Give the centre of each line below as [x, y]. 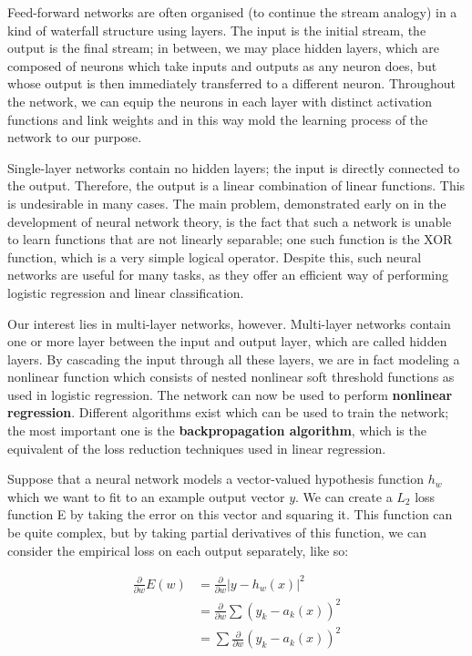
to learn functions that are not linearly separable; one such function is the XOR [230, 239]
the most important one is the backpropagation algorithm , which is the [217, 430]
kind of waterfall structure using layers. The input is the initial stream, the [217, 30]
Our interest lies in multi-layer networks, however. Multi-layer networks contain [229, 323]
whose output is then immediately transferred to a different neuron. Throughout [232, 83]
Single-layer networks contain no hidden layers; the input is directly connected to [234, 167]
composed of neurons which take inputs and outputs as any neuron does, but [222, 65]
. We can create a [344, 496]
